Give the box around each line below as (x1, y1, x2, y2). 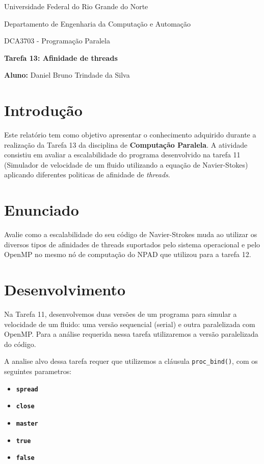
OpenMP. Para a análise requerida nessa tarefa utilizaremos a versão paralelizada (4, 329, 258, 339)
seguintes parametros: (4, 366, 72, 377)
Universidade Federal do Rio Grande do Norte (4, 1, 148, 11)
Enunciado (4, 199, 79, 220)
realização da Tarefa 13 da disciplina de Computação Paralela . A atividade (4, 139, 248, 150)
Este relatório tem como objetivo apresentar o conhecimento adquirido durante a (4, 129, 256, 140)
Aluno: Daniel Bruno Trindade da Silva (4, 69, 130, 80)
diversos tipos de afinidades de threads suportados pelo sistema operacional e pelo (4, 239, 260, 249)
